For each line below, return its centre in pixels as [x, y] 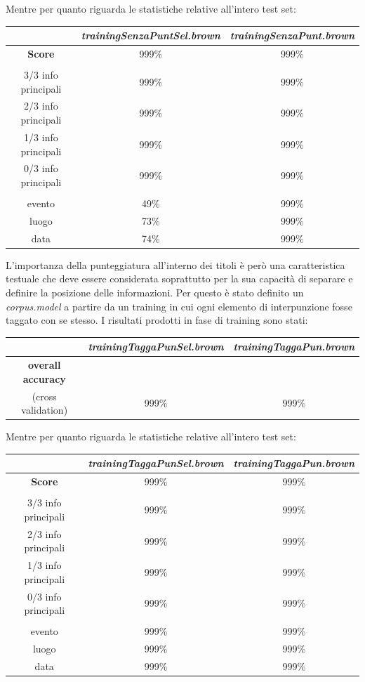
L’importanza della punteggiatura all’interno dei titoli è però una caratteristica [175, 264]
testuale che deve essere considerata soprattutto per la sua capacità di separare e [179, 278]
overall [45, 365]
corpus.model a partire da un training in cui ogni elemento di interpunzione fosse [179, 306]
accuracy [44, 378]
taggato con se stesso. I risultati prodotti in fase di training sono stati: [157, 320]
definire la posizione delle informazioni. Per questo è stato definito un [155, 292]
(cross [44, 396]
